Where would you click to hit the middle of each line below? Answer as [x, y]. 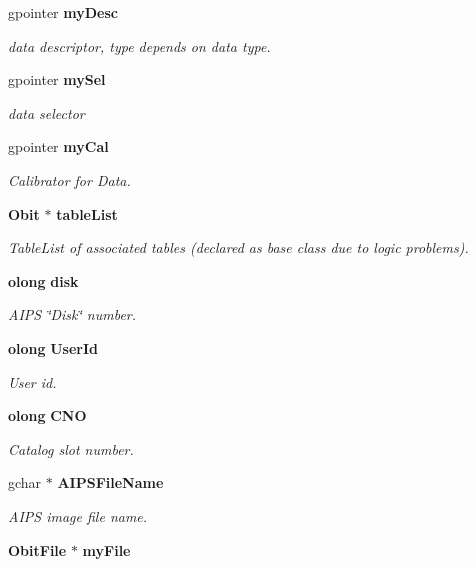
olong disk [43, 280]
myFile [106, 549]
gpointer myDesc [63, 12]
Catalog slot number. [71, 448]
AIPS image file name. [78, 515]
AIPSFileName [110, 482]
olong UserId [53, 347]
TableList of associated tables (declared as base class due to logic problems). [238, 247]
